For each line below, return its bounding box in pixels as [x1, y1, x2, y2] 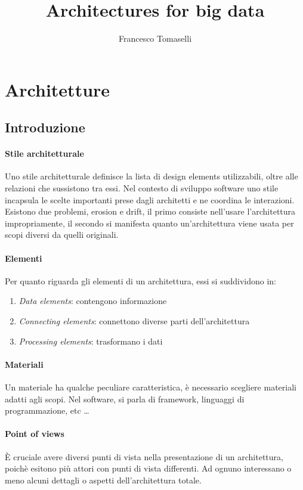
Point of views [5, 427, 64, 440]
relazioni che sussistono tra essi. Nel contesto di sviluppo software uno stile [5, 182, 279, 194]
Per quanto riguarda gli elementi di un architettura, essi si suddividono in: [5, 274, 276, 287]
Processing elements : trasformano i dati [18, 334, 163, 347]
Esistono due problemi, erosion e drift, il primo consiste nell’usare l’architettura [5, 205, 296, 218]
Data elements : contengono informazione [18, 294, 167, 307]
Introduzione [5, 118, 85, 137]
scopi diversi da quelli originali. [5, 228, 119, 241]
